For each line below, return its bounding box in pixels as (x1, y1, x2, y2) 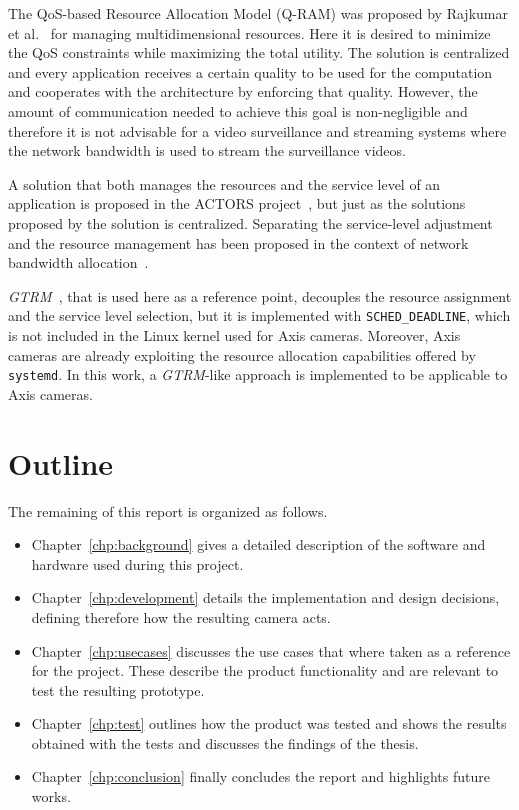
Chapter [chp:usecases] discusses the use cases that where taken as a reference (31, 640, 511, 661)
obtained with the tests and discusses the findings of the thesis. (31, 732, 419, 753)
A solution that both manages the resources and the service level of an (8, 173, 441, 194)
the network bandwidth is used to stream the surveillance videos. (8, 140, 406, 161)
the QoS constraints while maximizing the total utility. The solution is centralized (8, 42, 510, 63)
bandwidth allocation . (8, 252, 149, 273)
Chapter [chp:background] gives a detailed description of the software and (31, 534, 486, 555)
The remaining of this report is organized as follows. (8, 500, 328, 521)
